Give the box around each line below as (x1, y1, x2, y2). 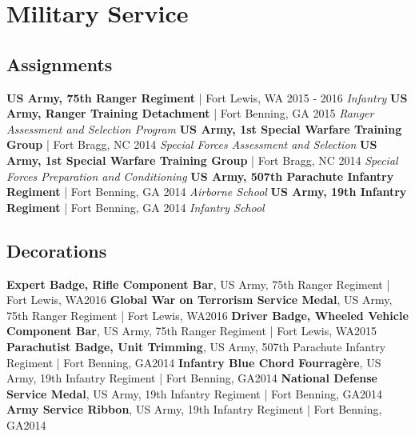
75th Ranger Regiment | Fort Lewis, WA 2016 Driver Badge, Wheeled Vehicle (6, 306, 409, 323)
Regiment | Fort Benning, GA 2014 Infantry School (6, 198, 265, 215)
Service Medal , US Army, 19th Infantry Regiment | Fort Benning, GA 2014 (6, 385, 383, 402)
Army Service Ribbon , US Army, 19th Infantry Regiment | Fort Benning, (6, 401, 382, 418)
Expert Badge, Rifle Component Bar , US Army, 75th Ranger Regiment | (6, 275, 390, 292)
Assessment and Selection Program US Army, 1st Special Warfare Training (6, 120, 402, 137)
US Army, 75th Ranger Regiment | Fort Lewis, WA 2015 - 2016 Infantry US (6, 89, 408, 106)
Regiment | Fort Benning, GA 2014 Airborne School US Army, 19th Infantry (6, 183, 407, 200)
